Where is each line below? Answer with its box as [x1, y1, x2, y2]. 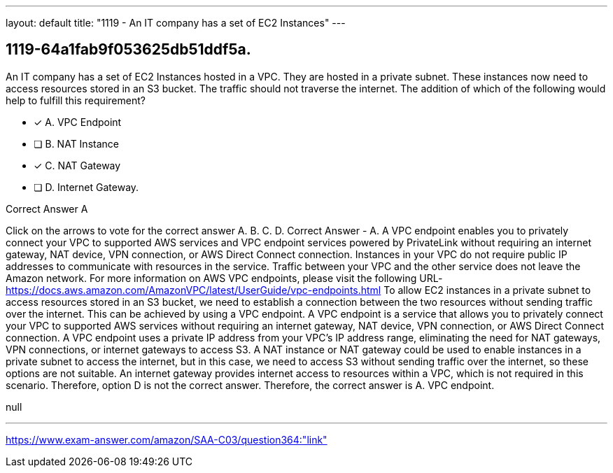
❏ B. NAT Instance [34, 137, 119, 150]
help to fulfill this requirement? [6, 94, 146, 106]
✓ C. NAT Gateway [34, 159, 121, 171]
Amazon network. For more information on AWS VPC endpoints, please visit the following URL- [6, 271, 443, 284]
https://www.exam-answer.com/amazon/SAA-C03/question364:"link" [6, 433, 327, 446]
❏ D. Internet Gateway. [34, 181, 139, 193]
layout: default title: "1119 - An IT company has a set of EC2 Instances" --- [6, 17, 346, 29]
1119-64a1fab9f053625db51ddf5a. [6, 41, 251, 59]
